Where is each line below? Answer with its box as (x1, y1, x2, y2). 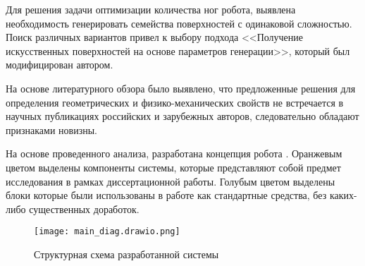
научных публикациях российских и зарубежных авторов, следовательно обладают (6, 109, 359, 123)
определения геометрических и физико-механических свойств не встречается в (6, 95, 344, 109)
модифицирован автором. (6, 57, 113, 72)
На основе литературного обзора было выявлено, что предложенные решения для (6, 80, 356, 95)
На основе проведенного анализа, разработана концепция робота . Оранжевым (6, 146, 342, 161)
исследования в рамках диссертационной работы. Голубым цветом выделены (6, 174, 335, 188)
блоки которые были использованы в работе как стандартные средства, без (6, 188, 327, 202)
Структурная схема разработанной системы (34, 246, 219, 261)
